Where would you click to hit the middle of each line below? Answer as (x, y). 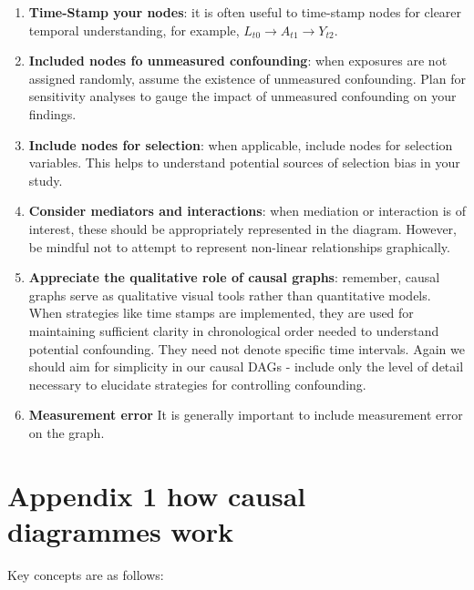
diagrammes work (121, 530)
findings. (52, 113)
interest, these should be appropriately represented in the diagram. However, (242, 228)
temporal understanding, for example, (134, 30)
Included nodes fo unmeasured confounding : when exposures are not (238, 61)
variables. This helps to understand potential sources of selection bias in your (244, 163)
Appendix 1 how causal (157, 495)
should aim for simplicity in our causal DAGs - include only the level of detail (246, 366)
